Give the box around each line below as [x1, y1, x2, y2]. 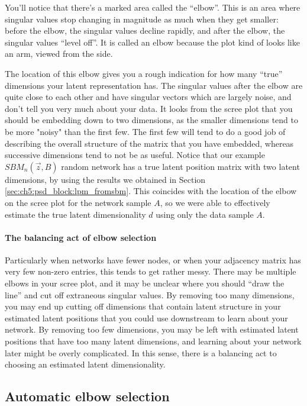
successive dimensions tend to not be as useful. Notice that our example [5, 149, 265, 161]
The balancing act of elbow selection [5, 231, 157, 243]
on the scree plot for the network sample [5, 196, 151, 208]
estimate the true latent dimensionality [5, 208, 146, 220]
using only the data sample [156, 208, 254, 220]
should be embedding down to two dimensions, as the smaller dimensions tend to [5, 114, 299, 126]
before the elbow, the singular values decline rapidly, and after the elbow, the [5, 24, 285, 37]
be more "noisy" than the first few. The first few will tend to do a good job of [5, 125, 286, 137]
